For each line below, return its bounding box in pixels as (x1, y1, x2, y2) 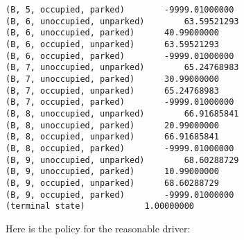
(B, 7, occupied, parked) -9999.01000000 (6, 97, 234, 108)
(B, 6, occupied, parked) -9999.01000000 (6, 51, 234, 61)
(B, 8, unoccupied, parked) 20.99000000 (6, 120, 219, 130)
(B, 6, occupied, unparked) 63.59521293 (6, 39, 219, 49)
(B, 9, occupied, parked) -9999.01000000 (6, 189, 234, 200)
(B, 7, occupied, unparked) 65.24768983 (6, 85, 219, 96)
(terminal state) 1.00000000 (6, 201, 195, 212)
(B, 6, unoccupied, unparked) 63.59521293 (6, 16, 239, 26)
